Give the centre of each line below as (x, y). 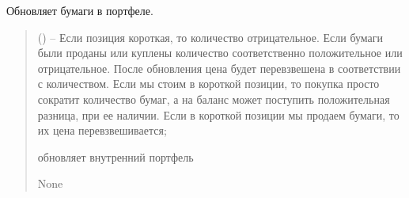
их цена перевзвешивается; (102, 130)
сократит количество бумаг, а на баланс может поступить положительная (214, 99)
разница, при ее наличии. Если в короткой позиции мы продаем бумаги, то (218, 114)
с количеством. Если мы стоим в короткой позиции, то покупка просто (208, 84)
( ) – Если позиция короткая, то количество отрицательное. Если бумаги (210, 37)
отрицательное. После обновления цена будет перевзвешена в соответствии (219, 68)
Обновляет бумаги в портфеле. (80, 10)
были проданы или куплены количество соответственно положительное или (220, 53)
